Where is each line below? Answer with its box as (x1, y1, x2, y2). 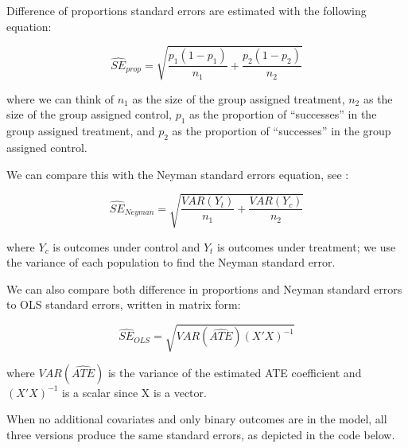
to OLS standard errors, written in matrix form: (6, 296, 241, 313)
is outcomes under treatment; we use (217, 238, 396, 255)
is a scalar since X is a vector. (61, 384, 207, 400)
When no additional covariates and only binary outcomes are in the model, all (6, 411, 387, 427)
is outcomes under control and (52, 238, 200, 255)
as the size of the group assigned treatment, (132, 90, 345, 107)
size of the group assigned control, (6, 106, 172, 123)
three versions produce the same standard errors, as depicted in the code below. (6, 426, 395, 442)
